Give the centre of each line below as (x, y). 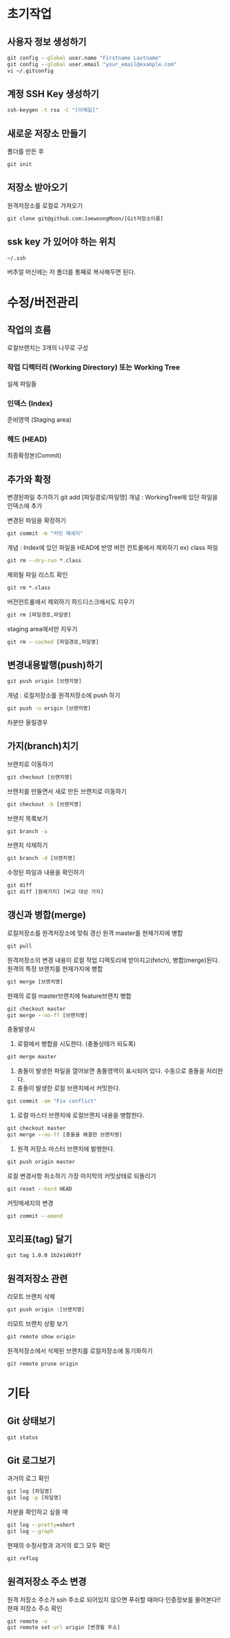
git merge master (32, 1057)
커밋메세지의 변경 (30, 1202)
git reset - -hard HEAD (40, 1189)
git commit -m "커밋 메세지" (45, 534)
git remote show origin (41, 1337)
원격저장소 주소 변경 (47, 1582)
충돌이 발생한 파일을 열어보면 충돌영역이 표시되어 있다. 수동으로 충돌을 (111, 1071)
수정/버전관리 (43, 302)
